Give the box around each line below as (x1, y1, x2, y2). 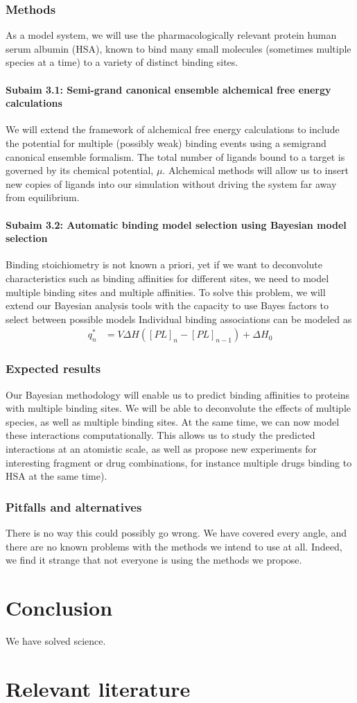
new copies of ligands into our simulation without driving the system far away (6, 176, 337, 191)
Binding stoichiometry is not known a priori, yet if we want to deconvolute (6, 257, 323, 272)
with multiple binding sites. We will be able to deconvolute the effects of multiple (6, 401, 351, 415)
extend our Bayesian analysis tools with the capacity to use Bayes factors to (6, 298, 329, 313)
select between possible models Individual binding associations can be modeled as (6, 311, 352, 326)
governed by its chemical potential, (6, 163, 154, 177)
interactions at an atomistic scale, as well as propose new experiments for (6, 441, 317, 455)
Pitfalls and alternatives (6, 498, 142, 515)
